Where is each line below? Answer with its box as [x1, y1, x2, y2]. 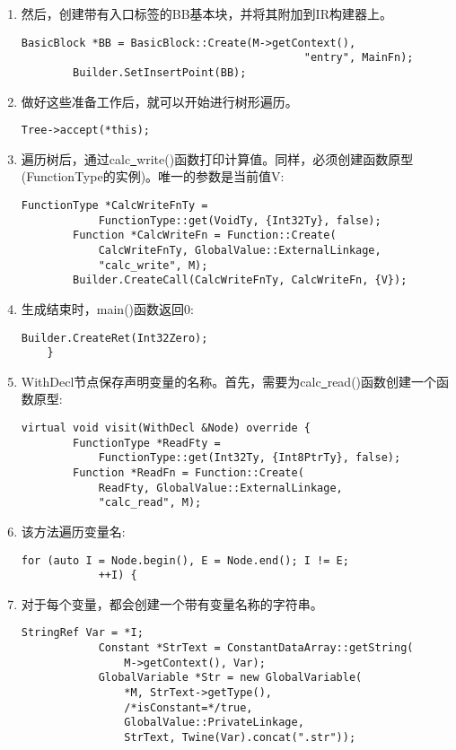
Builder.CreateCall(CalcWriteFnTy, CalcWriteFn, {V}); [73, 274, 408, 287]
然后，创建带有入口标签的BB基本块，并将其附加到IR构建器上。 [21, 4, 392, 22]
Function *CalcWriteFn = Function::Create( [73, 229, 337, 242]
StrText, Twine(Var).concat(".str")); [124, 731, 356, 745]
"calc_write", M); [98, 258, 208, 272]
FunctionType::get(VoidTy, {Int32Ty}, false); [98, 214, 381, 227]
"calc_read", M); [98, 496, 202, 510]
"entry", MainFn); [303, 51, 414, 65]
